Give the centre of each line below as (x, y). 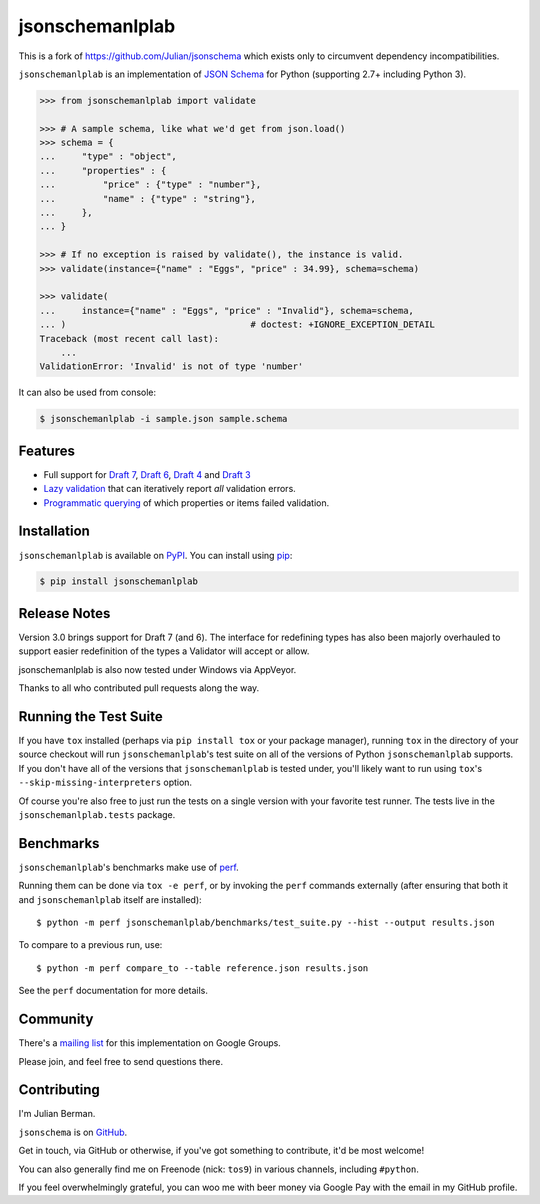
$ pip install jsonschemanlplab (119, 581)
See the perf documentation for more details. (113, 991)
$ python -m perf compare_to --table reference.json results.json (202, 968)
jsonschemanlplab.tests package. (97, 815)
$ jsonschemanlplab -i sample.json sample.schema (163, 419)
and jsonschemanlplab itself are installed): (110, 899)
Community (56, 1019)
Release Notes (64, 613)
